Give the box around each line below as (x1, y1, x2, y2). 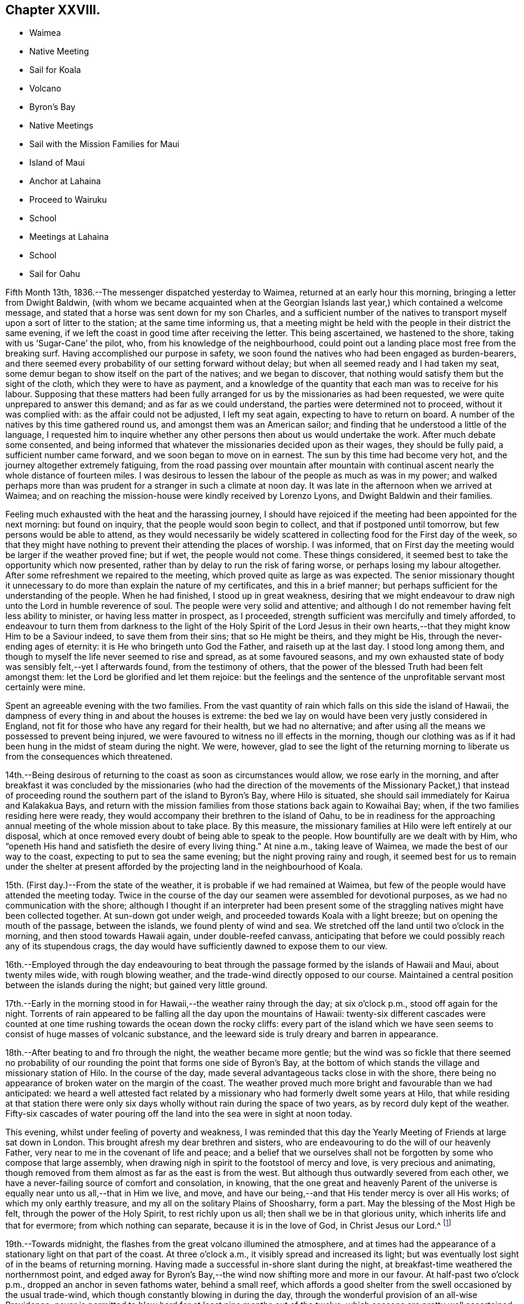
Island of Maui (29, 157, 85, 168)
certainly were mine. (5, 682, 85, 693)
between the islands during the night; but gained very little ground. (5, 980, 268, 991)
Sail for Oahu (29, 269, 81, 279)
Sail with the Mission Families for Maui (29, 139, 180, 150)
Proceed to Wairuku (29, 194, 107, 205)
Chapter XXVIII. (5, 2, 100, 17)
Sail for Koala (29, 65, 81, 75)
